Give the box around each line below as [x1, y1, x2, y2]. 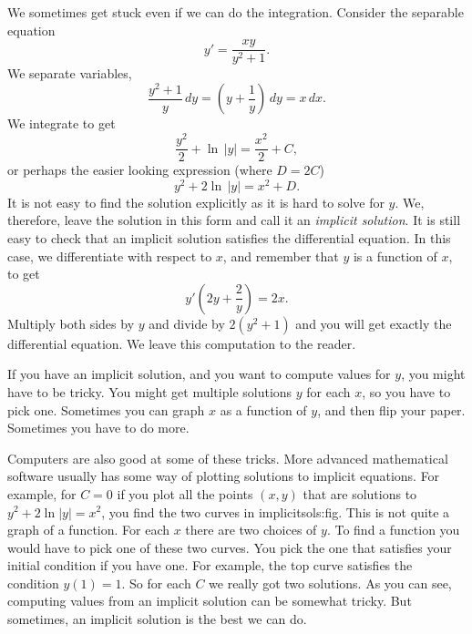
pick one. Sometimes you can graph [7, 400, 205, 419]
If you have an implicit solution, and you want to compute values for [7, 364, 391, 383]
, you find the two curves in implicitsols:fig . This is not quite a [101, 502, 450, 521]
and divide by [149, 313, 225, 332]
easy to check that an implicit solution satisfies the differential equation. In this [7, 228, 451, 247]
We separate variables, [7, 64, 132, 83]
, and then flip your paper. [317, 400, 466, 419]
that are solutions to [303, 484, 417, 503]
